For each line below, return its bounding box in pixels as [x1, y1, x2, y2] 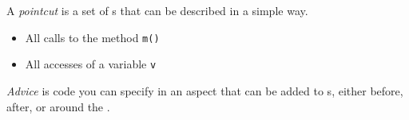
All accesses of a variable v [25, 56, 157, 72]
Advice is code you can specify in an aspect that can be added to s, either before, [6, 82, 403, 99]
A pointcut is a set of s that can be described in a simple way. [6, 2, 308, 18]
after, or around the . [6, 98, 110, 114]
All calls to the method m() [25, 29, 160, 45]
